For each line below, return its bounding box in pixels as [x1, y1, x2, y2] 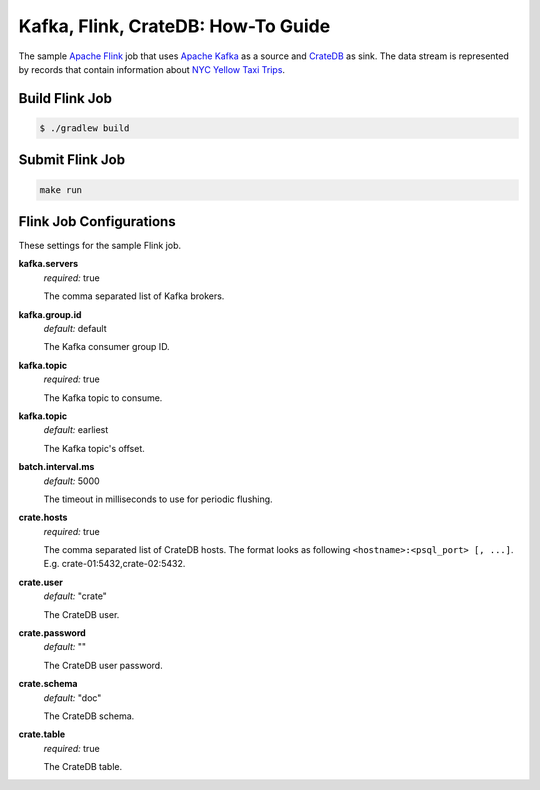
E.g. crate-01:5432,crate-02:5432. [43, 558, 186, 570]
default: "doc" [43, 691, 102, 704]
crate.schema [18, 678, 78, 690]
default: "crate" [43, 590, 107, 602]
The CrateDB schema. [43, 710, 135, 722]
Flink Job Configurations [18, 213, 176, 230]
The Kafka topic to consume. [43, 391, 163, 404]
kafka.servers [18, 258, 79, 270]
